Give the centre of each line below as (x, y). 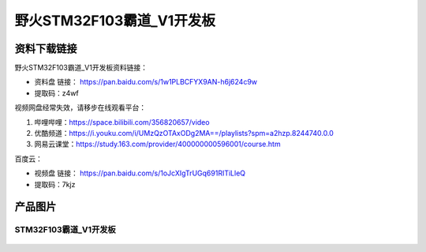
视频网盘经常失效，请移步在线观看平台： (80, 107)
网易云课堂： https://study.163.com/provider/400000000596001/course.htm (157, 144)
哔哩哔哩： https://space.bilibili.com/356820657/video (122, 122)
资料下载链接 (46, 49)
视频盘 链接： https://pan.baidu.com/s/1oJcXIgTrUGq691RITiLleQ (140, 173)
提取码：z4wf (56, 93)
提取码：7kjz (55, 184)
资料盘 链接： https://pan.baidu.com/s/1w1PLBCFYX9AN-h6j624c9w (146, 82)
